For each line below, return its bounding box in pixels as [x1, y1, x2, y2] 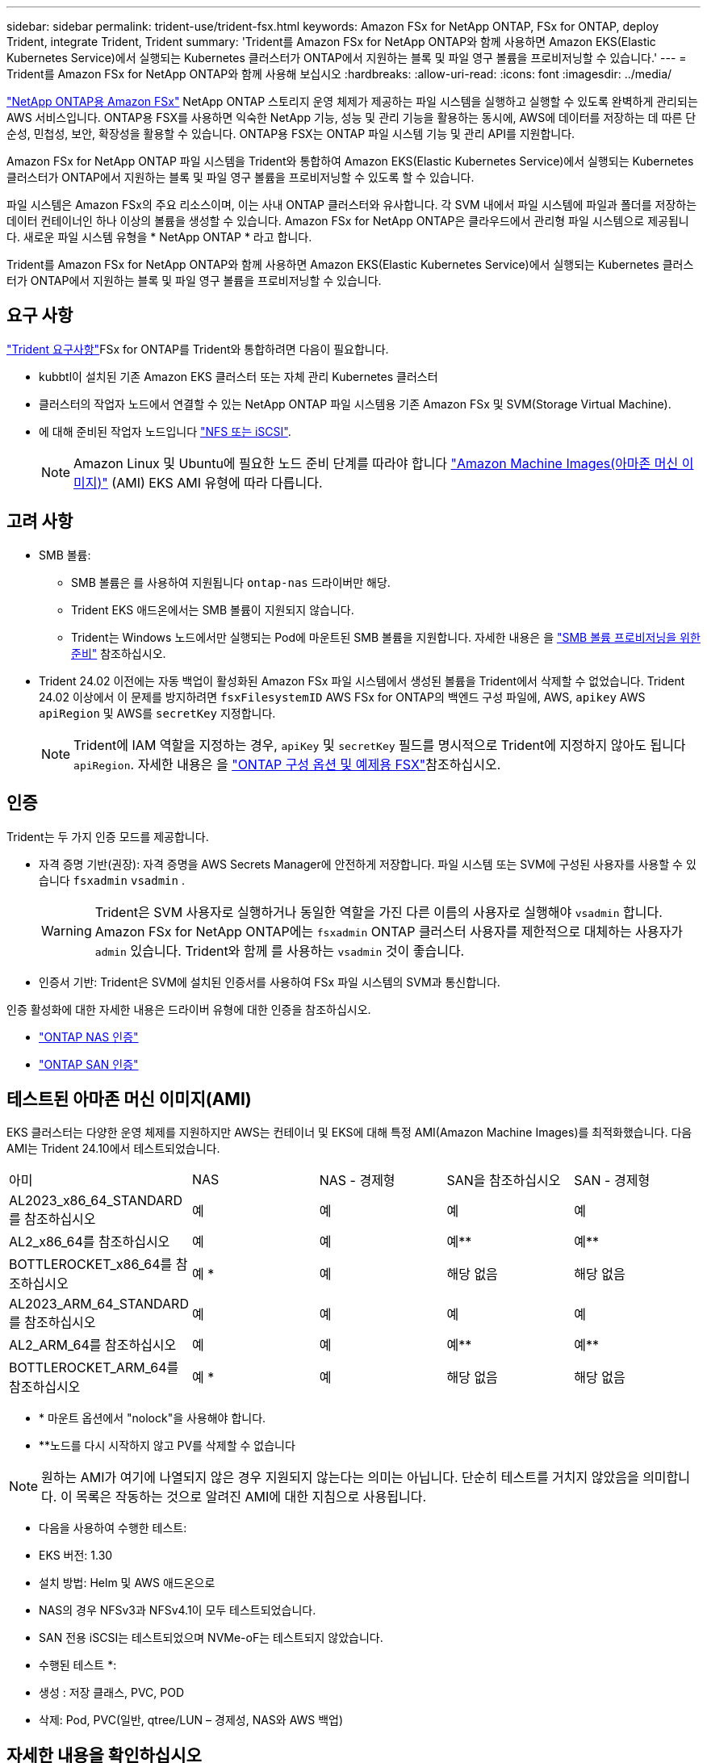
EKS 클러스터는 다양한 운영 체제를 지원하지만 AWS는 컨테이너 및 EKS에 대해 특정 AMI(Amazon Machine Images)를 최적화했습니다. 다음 [6, 1125, 692, 1140]
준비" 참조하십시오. [71, 646, 166, 660]
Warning [41, 922, 92, 939]
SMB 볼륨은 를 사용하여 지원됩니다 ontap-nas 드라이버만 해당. [71, 575, 391, 589]
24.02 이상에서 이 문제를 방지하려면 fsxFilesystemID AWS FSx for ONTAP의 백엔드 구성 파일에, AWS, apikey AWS [39, 689, 646, 704]
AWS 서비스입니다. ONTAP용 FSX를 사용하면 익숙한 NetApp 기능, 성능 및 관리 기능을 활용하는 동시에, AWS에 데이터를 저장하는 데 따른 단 [6, 111, 697, 124]
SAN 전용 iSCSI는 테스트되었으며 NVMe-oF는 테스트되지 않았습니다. [39, 1631, 383, 1645]
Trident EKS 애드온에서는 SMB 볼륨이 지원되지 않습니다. [71, 602, 354, 617]
